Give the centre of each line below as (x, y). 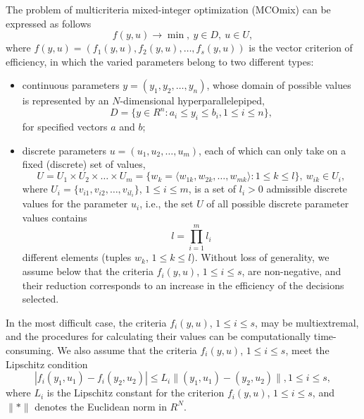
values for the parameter (75, 204)
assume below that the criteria (88, 271)
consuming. (30, 350)
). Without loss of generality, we (260, 257)
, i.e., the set (167, 204)
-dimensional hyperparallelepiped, (192, 101)
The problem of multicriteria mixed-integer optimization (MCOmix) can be (168, 9)
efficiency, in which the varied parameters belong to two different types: (160, 61)
